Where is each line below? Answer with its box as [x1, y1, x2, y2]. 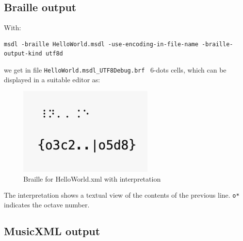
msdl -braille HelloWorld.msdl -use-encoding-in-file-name [4, 40, 198, 48]
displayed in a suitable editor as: [4, 74, 100, 84]
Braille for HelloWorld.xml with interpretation [23, 173, 161, 184]
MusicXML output [4, 223, 100, 239]
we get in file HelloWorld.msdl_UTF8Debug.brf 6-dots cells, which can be [4, 64, 227, 74]
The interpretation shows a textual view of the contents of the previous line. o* [4, 190, 240, 200]
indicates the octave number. [4, 200, 90, 210]
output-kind [4, 50, 42, 57]
